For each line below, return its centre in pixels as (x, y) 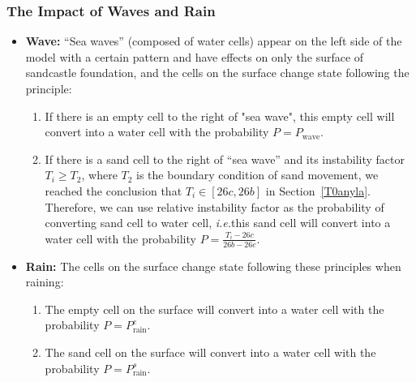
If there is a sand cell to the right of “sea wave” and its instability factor (225, 159)
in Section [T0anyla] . (318, 190)
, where (99, 175)
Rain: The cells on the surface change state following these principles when (213, 266)
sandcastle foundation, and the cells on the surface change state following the (217, 73)
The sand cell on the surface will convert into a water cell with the (210, 352)
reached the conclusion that (114, 190)
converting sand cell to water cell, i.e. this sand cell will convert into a (218, 223)
